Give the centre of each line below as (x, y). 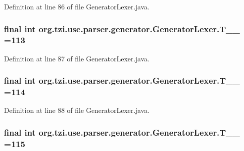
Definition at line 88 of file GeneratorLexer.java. (77, 110)
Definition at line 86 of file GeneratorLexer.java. (77, 6)
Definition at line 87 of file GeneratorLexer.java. (77, 58)
